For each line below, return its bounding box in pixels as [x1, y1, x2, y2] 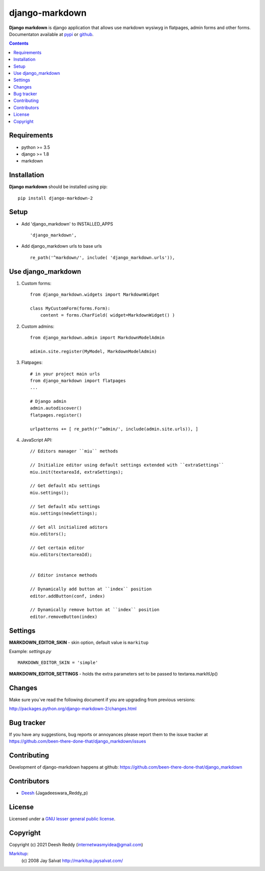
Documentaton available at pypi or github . [9, 31, 94, 37]
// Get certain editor [30, 545, 85, 550]
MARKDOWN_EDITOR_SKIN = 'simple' [18, 660, 98, 666]
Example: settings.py [9, 648, 52, 654]
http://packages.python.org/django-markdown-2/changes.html [9, 706, 137, 711]
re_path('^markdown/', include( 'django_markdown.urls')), [30, 255, 175, 260]
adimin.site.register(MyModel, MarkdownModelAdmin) [30, 349, 157, 354]
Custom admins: [21, 323, 54, 329]
